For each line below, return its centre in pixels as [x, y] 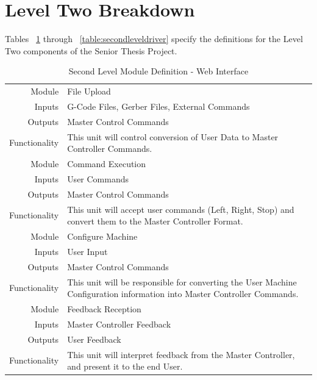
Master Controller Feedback [119, 324]
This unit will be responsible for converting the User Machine [182, 281]
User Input [87, 251]
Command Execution [107, 164]
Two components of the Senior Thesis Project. [91, 50]
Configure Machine [102, 236]
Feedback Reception [104, 309]
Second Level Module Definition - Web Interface [158, 71]
